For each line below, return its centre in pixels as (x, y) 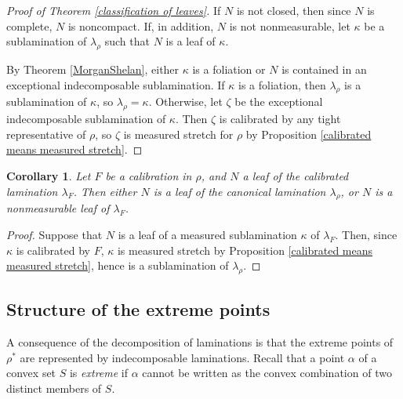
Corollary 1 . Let (49, 175)
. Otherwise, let (185, 102)
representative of (46, 134)
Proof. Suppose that (54, 234)
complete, (29, 25)
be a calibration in (149, 175)
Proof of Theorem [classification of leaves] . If (114, 10)
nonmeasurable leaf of (58, 208)
